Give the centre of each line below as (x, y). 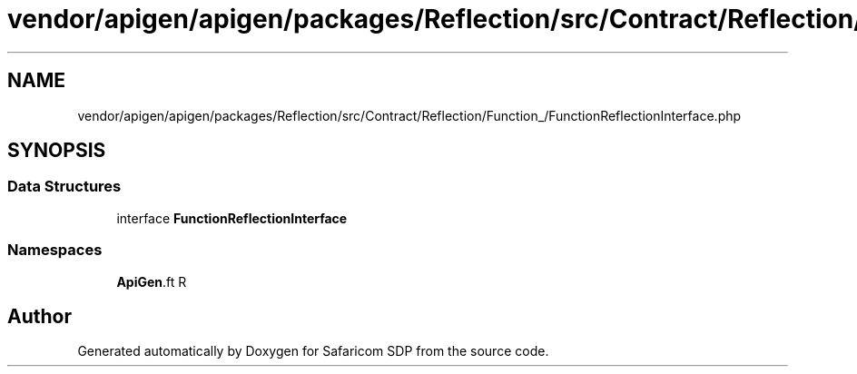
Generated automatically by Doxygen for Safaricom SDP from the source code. (313, 351)
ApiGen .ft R (152, 281)
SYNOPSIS (57, 151)
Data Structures (64, 187)
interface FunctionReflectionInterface (232, 218)
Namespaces (55, 250)
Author (39, 316)
